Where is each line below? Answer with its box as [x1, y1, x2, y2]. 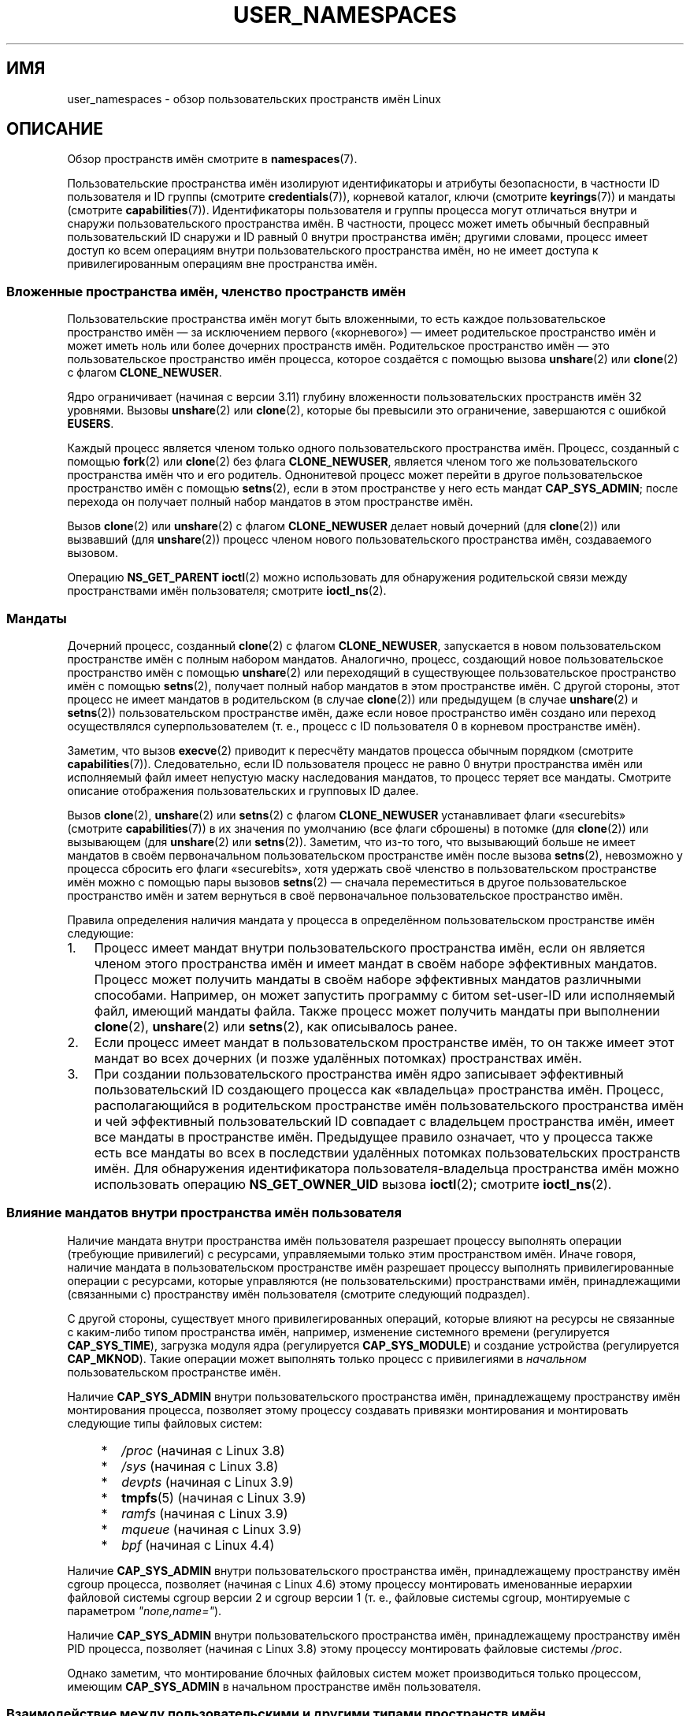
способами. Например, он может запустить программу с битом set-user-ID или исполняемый [94, 986, 676, 1003]
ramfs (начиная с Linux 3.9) [121, 1505, 288, 1521]
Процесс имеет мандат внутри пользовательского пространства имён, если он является [94, 939, 646, 956]
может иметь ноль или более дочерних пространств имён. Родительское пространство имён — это [67, 339, 610, 353]
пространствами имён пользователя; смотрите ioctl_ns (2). [67, 584, 387, 598]
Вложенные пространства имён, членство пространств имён [6, 283, 406, 299]
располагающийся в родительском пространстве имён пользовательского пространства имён [94, 1097, 684, 1113]
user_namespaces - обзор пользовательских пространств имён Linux [67, 91, 441, 106]
